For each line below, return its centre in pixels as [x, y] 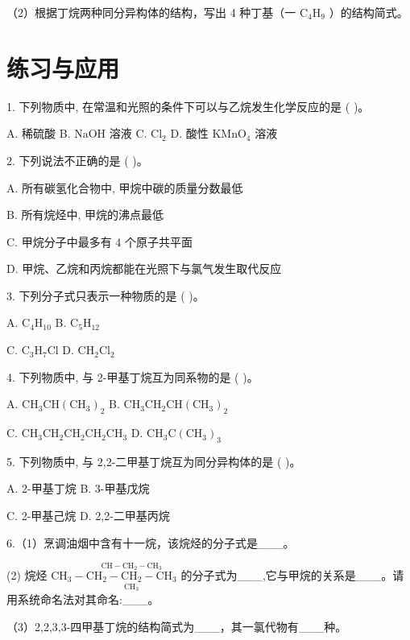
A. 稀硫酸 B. [39, 133]
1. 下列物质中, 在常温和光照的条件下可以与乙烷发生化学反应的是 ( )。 [188, 106]
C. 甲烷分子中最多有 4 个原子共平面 [99, 241]
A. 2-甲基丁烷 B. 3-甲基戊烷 [78, 488]
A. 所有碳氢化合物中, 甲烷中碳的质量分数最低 [125, 187]
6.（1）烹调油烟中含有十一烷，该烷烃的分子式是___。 [151, 542]
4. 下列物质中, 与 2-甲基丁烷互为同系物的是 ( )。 [133, 376]
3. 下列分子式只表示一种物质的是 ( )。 [106, 295]
